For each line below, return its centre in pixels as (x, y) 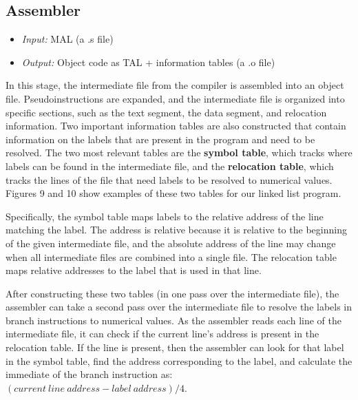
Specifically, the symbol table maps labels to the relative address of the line (165, 216)
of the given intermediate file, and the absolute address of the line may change (171, 243)
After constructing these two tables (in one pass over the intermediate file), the (172, 293)
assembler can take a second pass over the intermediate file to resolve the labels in (179, 307)
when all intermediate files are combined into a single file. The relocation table (171, 256)
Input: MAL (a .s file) (67, 39)
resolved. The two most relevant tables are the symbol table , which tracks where (179, 152)
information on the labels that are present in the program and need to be (160, 139)
